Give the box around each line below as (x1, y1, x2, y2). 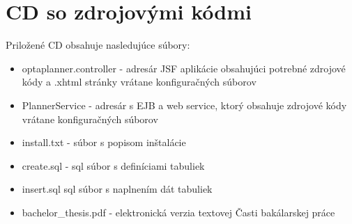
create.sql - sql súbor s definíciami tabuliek (22, 158, 205, 173)
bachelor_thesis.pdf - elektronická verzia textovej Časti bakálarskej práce (22, 205, 335, 219)
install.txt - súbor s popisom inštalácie (22, 135, 186, 150)
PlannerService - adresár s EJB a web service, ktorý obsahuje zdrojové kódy (22, 97, 347, 112)
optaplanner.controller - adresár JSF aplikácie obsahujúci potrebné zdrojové (22, 61, 346, 75)
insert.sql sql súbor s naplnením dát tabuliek (22, 182, 213, 196)
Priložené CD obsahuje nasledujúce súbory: (6, 38, 190, 52)
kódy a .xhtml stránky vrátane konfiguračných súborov (22, 74, 257, 89)
